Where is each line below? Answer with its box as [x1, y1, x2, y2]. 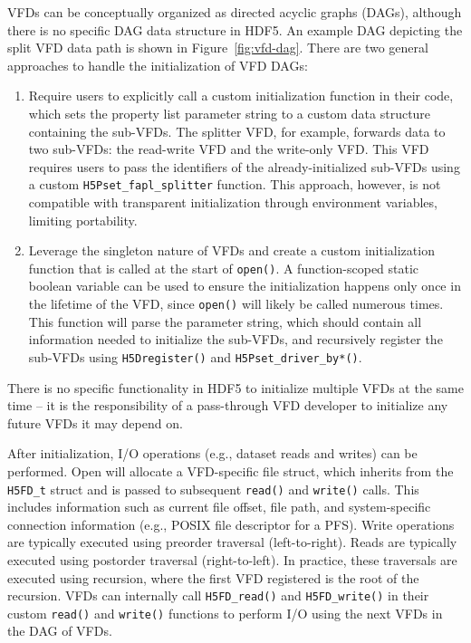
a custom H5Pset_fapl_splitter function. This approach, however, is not [28, 175, 441, 194]
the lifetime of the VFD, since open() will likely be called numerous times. [28, 294, 444, 313]
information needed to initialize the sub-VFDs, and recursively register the [28, 330, 443, 349]
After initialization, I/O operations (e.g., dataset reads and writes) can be [7, 444, 418, 463]
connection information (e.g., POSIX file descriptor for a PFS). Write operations [7, 514, 455, 533]
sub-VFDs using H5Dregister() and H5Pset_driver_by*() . [28, 347, 362, 366]
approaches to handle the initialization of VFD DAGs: [7, 55, 308, 74]
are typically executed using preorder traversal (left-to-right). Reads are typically [7, 533, 457, 552]
